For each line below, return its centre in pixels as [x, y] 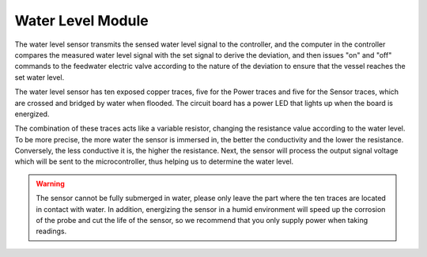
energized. [32, 114]
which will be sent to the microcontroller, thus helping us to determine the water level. [154, 161]
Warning [50, 183]
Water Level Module [82, 21]
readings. [51, 231]
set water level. [40, 77]
